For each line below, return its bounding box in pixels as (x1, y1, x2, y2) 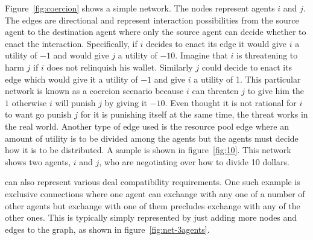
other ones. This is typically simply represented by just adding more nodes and (5, 211, 297, 224)
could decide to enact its (201, 60, 292, 73)
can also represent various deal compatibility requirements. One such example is (5, 175, 300, 188)
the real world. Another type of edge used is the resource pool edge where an (5, 119, 289, 132)
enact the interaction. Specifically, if (5, 37, 138, 49)
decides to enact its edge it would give (145, 37, 287, 49)
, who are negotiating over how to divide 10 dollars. (99, 155, 289, 168)
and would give (53, 49, 109, 62)
